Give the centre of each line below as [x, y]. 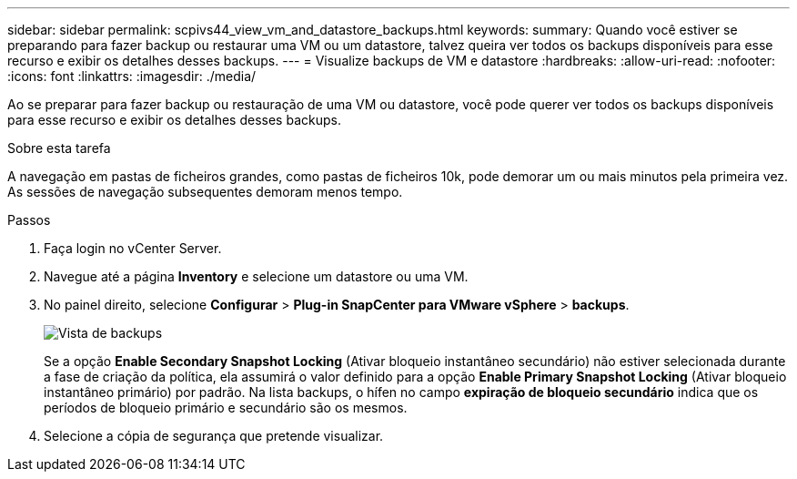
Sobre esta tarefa [59, 148]
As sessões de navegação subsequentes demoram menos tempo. [205, 192]
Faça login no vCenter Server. [133, 248]
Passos [29, 220]
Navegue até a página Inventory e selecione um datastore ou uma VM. [256, 276]
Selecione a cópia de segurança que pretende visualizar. [214, 436]
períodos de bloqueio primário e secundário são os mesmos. [226, 408]
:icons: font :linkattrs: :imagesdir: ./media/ [132, 76]
